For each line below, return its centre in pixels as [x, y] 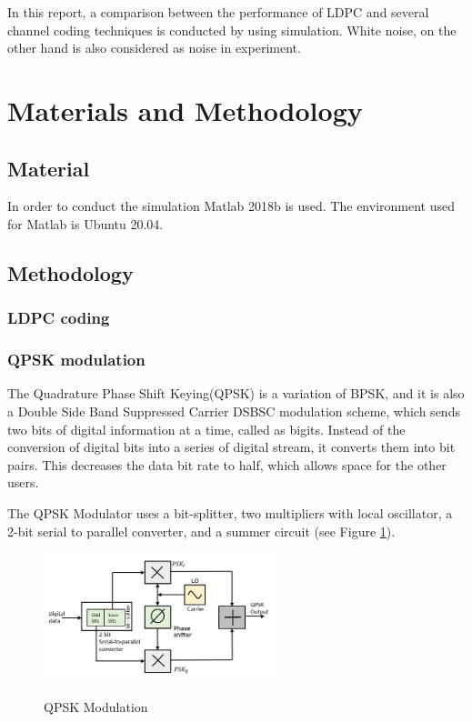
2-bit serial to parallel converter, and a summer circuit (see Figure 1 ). [201, 531]
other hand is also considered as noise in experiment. [154, 48]
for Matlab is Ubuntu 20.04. [85, 223]
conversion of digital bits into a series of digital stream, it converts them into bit [231, 447]
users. [23, 482]
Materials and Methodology [185, 110]
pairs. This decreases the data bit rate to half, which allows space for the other [227, 464]
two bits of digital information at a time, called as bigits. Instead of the [206, 429]
